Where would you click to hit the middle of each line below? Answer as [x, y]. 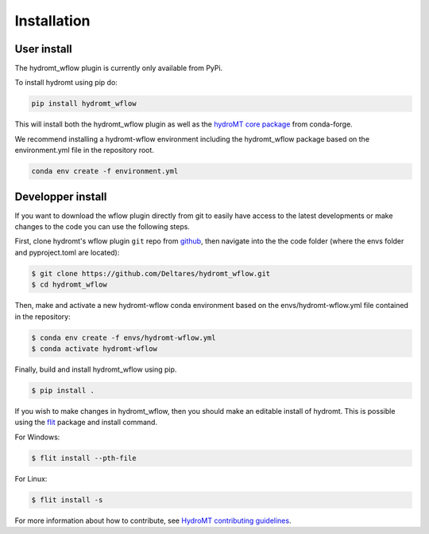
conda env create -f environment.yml [105, 172]
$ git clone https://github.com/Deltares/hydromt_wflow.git [151, 273]
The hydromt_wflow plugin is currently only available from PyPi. [119, 68]
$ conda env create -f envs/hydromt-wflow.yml [124, 337]
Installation [52, 21]
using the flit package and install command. [86, 423]
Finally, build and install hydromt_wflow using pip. [96, 369]
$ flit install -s [67, 500]
